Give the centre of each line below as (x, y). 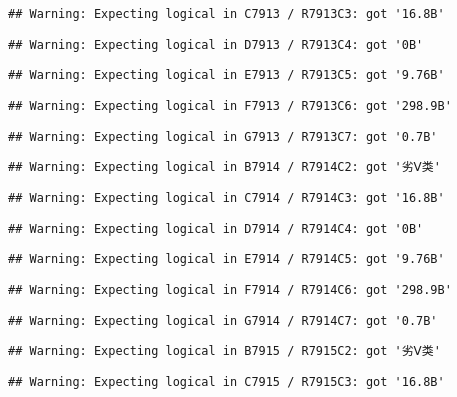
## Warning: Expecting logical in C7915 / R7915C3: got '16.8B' (226, 381)
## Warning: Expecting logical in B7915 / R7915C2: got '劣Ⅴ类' (224, 351)
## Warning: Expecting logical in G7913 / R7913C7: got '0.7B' (223, 136)
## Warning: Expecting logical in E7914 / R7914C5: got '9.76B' (226, 259)
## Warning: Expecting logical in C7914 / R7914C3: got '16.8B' (226, 197)
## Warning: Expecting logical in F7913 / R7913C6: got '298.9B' (230, 105)
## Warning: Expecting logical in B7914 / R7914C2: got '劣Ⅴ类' (224, 167)
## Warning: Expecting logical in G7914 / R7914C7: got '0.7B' (223, 320)
